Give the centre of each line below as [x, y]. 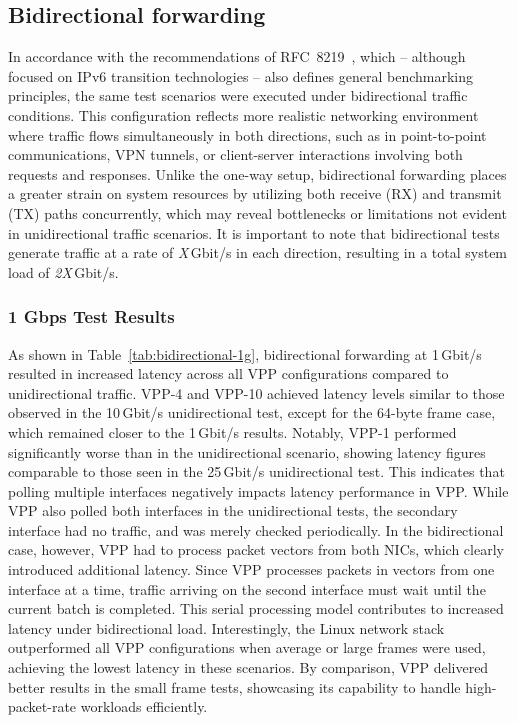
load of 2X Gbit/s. [63, 271]
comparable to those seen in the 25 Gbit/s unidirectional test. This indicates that [256, 471]
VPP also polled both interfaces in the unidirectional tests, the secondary [233, 510]
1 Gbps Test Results [91, 316]
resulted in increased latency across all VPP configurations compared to [228, 373]
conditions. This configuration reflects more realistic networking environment [243, 114]
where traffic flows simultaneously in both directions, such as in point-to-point [247, 134]
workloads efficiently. [144, 706]
